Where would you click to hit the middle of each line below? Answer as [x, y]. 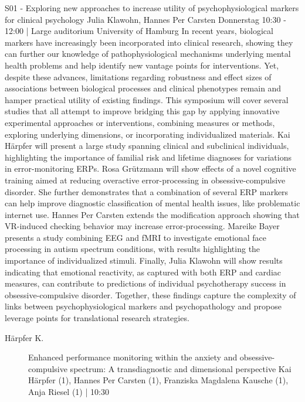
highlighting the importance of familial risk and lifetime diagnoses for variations [148, 157]
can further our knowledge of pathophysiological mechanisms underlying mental [148, 54]
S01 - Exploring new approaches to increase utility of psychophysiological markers [152, 8]
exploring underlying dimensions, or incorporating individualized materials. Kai [148, 134]
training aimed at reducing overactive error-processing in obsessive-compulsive [145, 180]
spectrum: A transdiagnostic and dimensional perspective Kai [181, 368]
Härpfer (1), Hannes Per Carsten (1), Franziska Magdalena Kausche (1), [158, 380]
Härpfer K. [24, 337]
